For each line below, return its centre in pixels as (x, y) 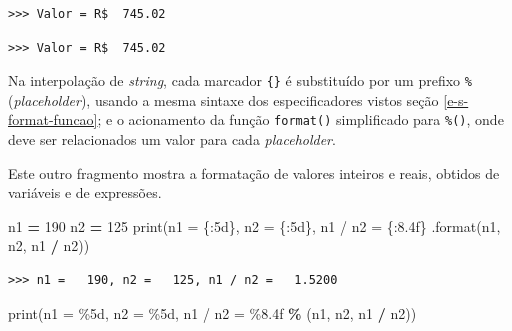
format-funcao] (53, 119)
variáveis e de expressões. (85, 192)
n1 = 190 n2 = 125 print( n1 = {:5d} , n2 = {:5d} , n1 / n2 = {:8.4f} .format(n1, (254, 225)
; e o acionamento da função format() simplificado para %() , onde (300, 119)
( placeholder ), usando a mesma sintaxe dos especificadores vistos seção (223, 99)
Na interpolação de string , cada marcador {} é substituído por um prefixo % (240, 80)
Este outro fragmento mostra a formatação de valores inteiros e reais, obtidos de (254, 172)
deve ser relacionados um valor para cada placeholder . (172, 139)
